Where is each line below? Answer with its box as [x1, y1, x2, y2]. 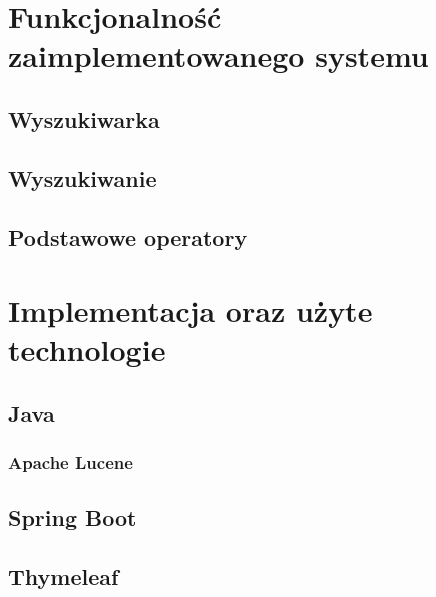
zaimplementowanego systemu [8, 35, 429, 76]
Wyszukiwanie [8, 162, 157, 193]
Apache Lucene [8, 450, 133, 475]
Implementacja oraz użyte [8, 290, 373, 331]
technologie [8, 329, 166, 370]
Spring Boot [8, 502, 137, 533]
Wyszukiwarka [8, 103, 160, 134]
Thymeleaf [8, 561, 119, 592]
